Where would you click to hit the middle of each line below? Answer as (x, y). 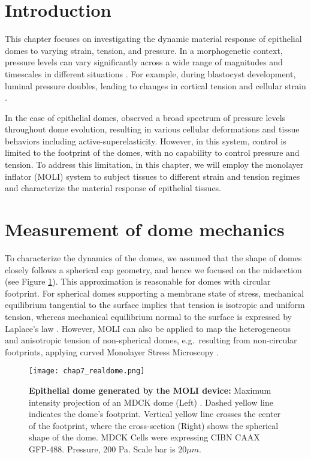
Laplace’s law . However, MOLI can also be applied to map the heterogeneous (148, 328)
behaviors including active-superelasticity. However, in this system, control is (146, 141)
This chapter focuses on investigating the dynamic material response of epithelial (153, 39)
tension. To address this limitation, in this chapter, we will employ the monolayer (154, 164)
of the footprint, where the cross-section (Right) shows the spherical (154, 425)
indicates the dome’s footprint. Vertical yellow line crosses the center (155, 414)
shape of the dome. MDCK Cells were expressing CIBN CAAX (144, 437)
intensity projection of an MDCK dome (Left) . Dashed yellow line (151, 402)
